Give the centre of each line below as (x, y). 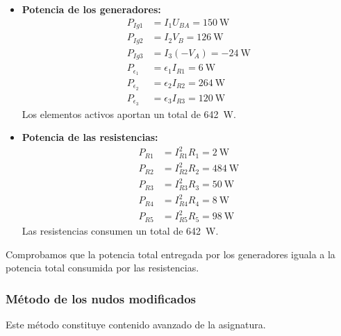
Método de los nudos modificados (101, 298)
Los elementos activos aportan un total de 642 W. (129, 114)
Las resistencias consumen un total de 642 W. (120, 231)
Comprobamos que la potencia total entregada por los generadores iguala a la (170, 254)
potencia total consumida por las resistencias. (102, 268)
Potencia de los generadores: (91, 9)
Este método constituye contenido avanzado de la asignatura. (136, 325)
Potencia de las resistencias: (90, 137)
